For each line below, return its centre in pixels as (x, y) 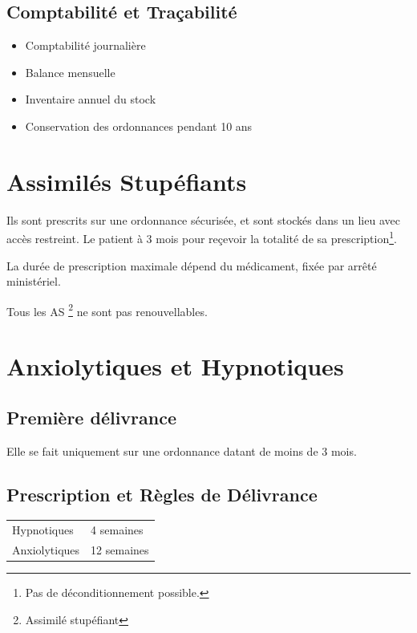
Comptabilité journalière (85, 45)
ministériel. (34, 281)
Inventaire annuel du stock (91, 99)
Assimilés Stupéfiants (127, 181)
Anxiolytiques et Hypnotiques (175, 366)
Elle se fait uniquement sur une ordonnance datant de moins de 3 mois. (182, 450)
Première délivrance (92, 417)
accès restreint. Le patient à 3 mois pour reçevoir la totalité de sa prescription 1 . (202, 237)
